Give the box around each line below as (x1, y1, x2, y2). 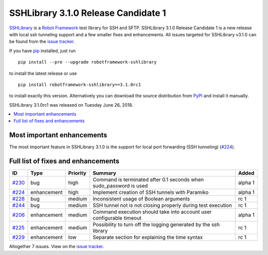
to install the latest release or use (9, 70, 77, 76)
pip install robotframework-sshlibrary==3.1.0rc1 (18, 82, 141, 87)
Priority (68, 170, 87, 177)
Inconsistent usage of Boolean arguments (92, 195, 191, 202)
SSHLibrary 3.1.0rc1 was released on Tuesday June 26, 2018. (9, 102, 134, 108)
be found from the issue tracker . (9, 39, 75, 45)
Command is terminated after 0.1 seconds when (92, 176, 204, 183)
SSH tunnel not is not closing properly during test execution (92, 202, 232, 209)
